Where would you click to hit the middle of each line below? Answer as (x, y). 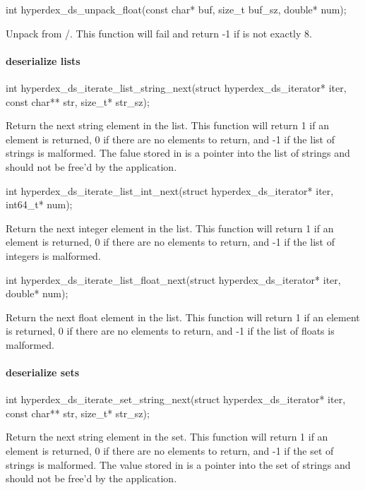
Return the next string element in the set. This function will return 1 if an (167, 437)
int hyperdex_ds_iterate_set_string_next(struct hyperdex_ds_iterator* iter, (176, 399)
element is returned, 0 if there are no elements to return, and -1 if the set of (170, 451)
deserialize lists (43, 60)
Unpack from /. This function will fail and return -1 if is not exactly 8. (159, 33)
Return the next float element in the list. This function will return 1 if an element (183, 317)
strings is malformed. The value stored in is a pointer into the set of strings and (178, 464)
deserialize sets (43, 372)
